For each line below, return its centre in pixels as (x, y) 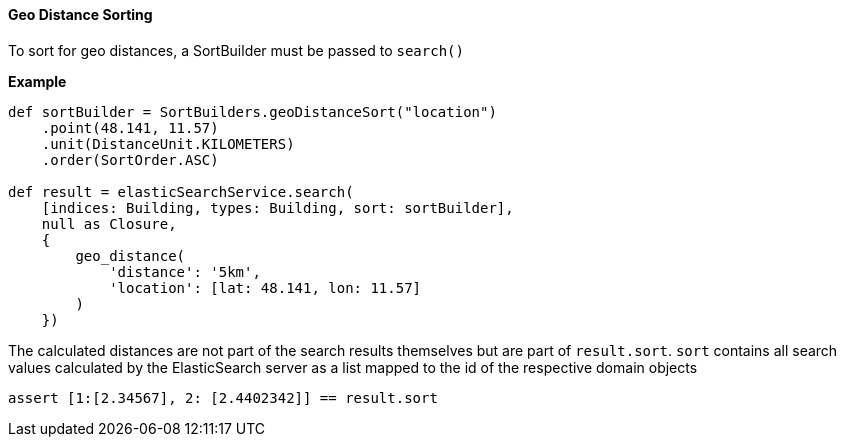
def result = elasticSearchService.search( (181, 191)
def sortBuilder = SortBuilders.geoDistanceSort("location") (252, 111)
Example (37, 81)
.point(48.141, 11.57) (130, 127)
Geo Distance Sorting (80, 14)
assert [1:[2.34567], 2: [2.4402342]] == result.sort (223, 397)
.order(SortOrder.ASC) (130, 159)
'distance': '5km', (185, 271)
